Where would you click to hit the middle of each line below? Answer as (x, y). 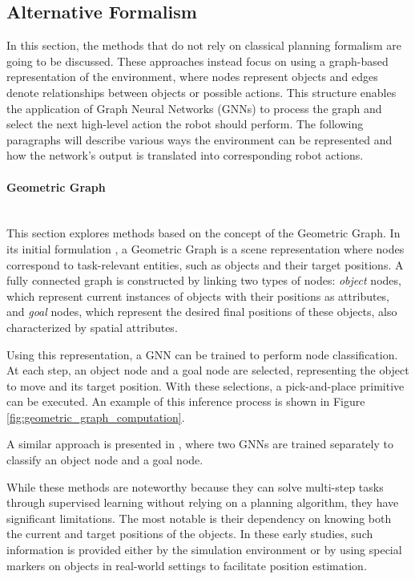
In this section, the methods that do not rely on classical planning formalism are (204, 45)
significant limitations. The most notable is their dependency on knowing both (199, 518)
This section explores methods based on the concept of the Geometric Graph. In (203, 233)
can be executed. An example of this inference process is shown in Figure (186, 401)
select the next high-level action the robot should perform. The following (185, 124)
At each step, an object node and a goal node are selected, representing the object (208, 370)
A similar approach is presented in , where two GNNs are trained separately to (200, 444)
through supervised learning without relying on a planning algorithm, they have (203, 502)
